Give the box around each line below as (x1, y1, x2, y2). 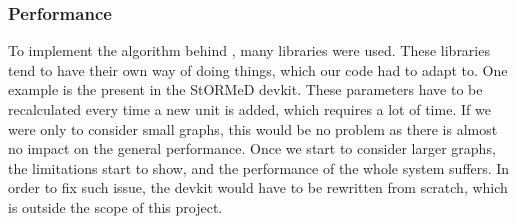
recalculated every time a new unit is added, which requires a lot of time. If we (8, 99, 491, 119)
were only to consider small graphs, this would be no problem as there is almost (8, 118, 498, 139)
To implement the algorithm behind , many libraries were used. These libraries (8, 40, 490, 61)
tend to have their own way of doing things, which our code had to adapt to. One (8, 59, 508, 80)
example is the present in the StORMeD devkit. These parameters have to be (8, 79, 483, 100)
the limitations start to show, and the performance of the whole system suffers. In (8, 157, 510, 178)
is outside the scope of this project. (8, 196, 223, 217)
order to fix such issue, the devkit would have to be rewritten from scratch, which (8, 177, 508, 198)
